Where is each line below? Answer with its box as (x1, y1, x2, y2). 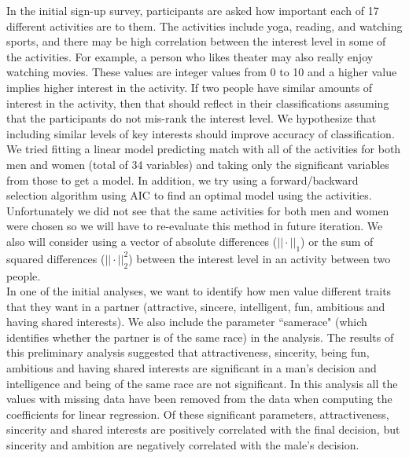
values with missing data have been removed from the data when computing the (6, 390, 392, 407)
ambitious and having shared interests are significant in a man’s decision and (6, 360, 377, 376)
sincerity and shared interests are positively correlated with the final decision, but (6, 421, 400, 438)
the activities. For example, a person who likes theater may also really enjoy (6, 48, 374, 64)
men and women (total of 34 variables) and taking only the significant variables (6, 156, 389, 172)
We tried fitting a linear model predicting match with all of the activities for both (6, 141, 401, 157)
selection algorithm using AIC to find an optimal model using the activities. (6, 187, 372, 203)
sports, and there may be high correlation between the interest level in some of (6, 33, 386, 49)
